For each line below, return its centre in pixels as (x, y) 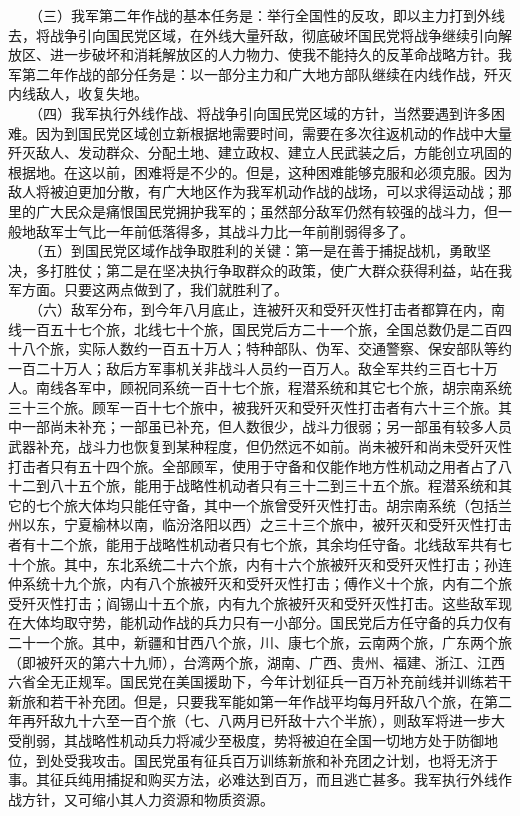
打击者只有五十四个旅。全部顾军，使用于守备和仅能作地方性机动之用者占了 (253, 465)
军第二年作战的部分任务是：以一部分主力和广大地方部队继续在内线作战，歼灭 (260, 73)
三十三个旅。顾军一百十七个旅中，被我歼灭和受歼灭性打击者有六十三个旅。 (253, 406)
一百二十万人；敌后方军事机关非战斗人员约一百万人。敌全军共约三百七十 (246, 367)
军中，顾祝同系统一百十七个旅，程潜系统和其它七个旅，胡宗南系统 (294, 387)
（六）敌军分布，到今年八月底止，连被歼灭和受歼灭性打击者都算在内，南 (270, 308)
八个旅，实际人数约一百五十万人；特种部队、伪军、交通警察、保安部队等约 (266, 348)
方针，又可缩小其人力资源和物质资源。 (147, 798)
